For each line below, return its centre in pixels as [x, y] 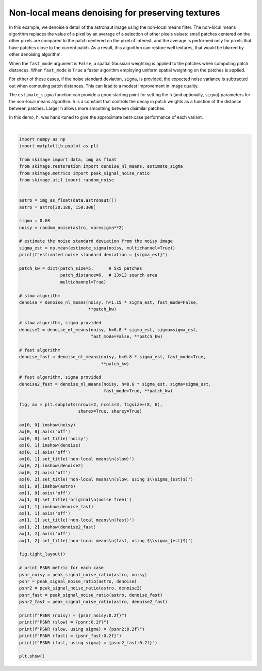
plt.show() [32, 656]
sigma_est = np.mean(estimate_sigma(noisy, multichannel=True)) [97, 248]
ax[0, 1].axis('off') [45, 452]
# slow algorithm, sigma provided [60, 323]
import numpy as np [42, 139]
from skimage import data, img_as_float [68, 159]
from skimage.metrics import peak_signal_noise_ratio [84, 173]
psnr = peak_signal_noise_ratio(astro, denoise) [78, 581]
